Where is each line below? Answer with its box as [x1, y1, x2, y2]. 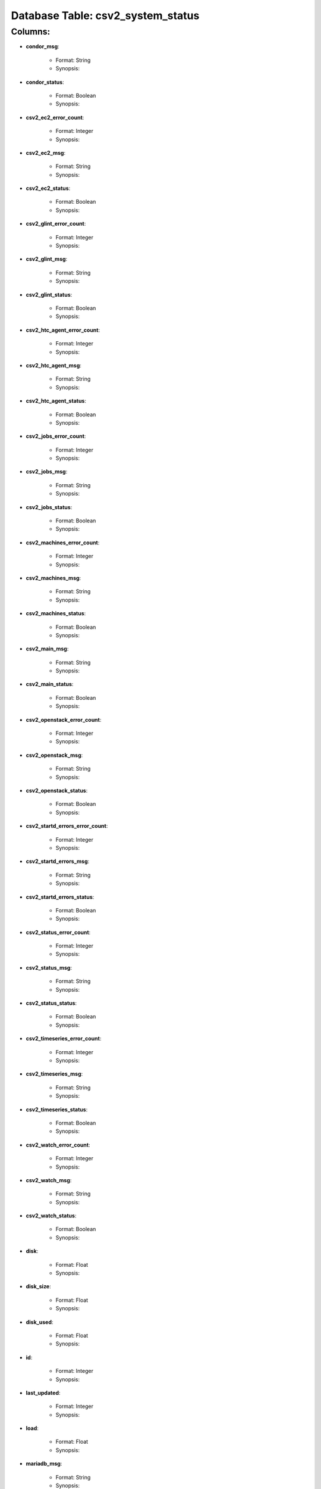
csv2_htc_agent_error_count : [26, 326, 100, 334]
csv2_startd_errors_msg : [26, 858, 90, 865]
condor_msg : [26, 43, 59, 50]
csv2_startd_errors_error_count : [26, 823, 108, 830]
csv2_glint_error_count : [26, 220, 86, 228]
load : [26, 1425, 39, 1432]
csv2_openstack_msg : [26, 751, 83, 759]
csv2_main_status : [26, 681, 74, 688]
